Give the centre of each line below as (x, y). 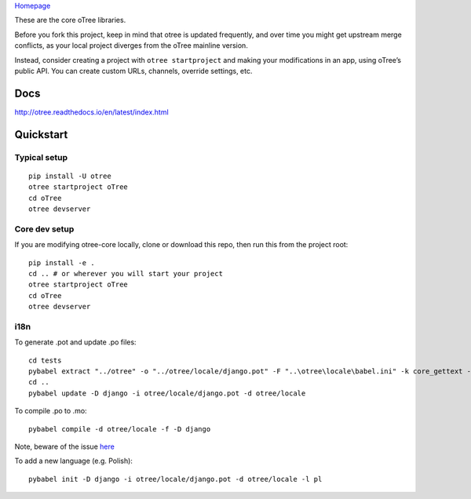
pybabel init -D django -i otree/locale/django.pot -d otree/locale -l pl (175, 479)
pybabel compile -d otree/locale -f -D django (120, 429)
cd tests (45, 360)
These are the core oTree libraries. (70, 20)
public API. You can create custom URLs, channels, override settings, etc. (133, 71)
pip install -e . (62, 262)
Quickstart (41, 135)
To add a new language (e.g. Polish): (74, 461)
